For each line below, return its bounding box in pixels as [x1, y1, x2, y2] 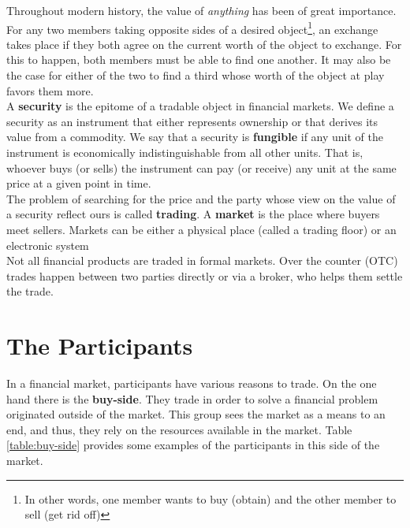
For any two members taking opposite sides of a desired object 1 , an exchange [6, 18, 378, 37]
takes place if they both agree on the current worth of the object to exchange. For [6, 35, 402, 52]
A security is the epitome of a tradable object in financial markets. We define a [6, 98, 394, 114]
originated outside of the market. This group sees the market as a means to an [6, 406, 386, 422]
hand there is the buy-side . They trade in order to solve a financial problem [6, 390, 378, 407]
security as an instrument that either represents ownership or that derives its [6, 113, 378, 129]
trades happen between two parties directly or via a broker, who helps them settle [6, 267, 403, 284]
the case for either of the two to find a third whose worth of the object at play [6, 67, 385, 84]
